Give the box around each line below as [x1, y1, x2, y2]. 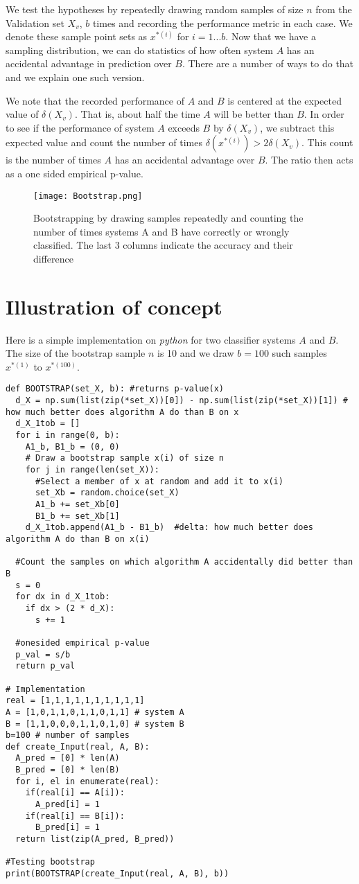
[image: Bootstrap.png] [33, 191, 143, 201]
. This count [301, 135, 353, 150]
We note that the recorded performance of [6, 93, 184, 107]
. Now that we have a [225, 29, 316, 44]
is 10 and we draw [157, 346, 234, 360]
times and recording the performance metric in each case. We [92, 15, 353, 30]
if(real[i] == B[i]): [25, 811, 125, 821]
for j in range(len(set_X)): [25, 465, 159, 475]
